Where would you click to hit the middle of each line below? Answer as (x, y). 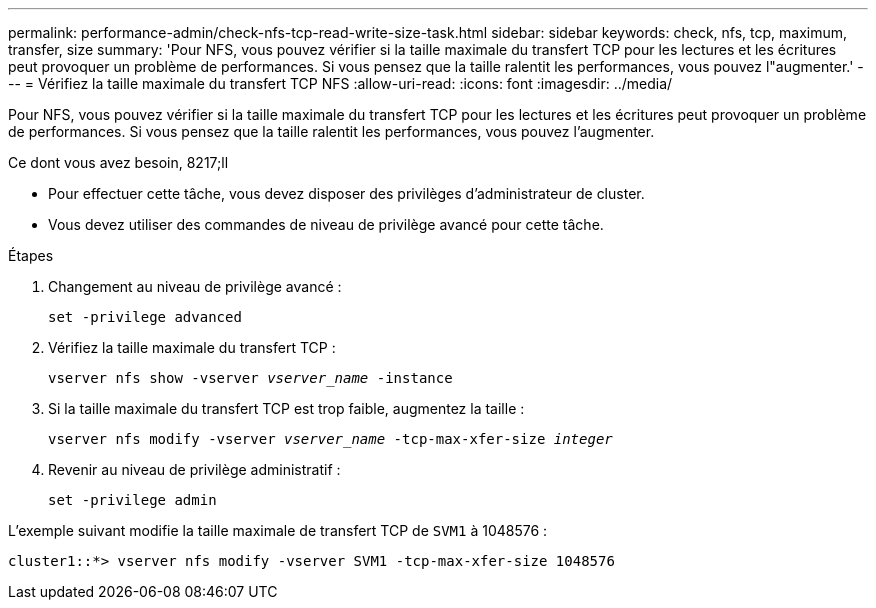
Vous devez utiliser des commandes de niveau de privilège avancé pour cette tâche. (326, 224)
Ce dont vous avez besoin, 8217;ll (118, 162)
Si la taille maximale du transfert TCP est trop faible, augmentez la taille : (286, 408)
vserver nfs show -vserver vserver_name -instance (250, 378)
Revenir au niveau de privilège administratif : (194, 469)
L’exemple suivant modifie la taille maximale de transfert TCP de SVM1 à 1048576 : (278, 530)
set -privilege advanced (145, 317)
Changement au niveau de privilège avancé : (195, 286)
